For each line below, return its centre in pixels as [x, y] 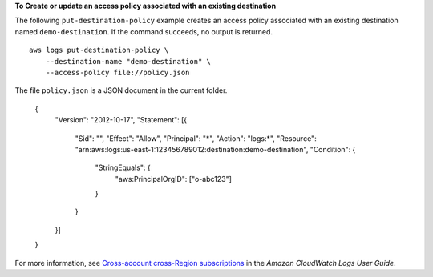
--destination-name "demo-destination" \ [128, 61]
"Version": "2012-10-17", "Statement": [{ [121, 120]
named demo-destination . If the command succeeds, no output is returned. [144, 31]
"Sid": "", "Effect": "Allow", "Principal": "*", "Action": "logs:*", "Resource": [196, 138]
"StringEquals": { [123, 167]
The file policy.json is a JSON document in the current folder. [121, 90]
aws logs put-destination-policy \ [99, 50]
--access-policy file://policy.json [117, 72]
